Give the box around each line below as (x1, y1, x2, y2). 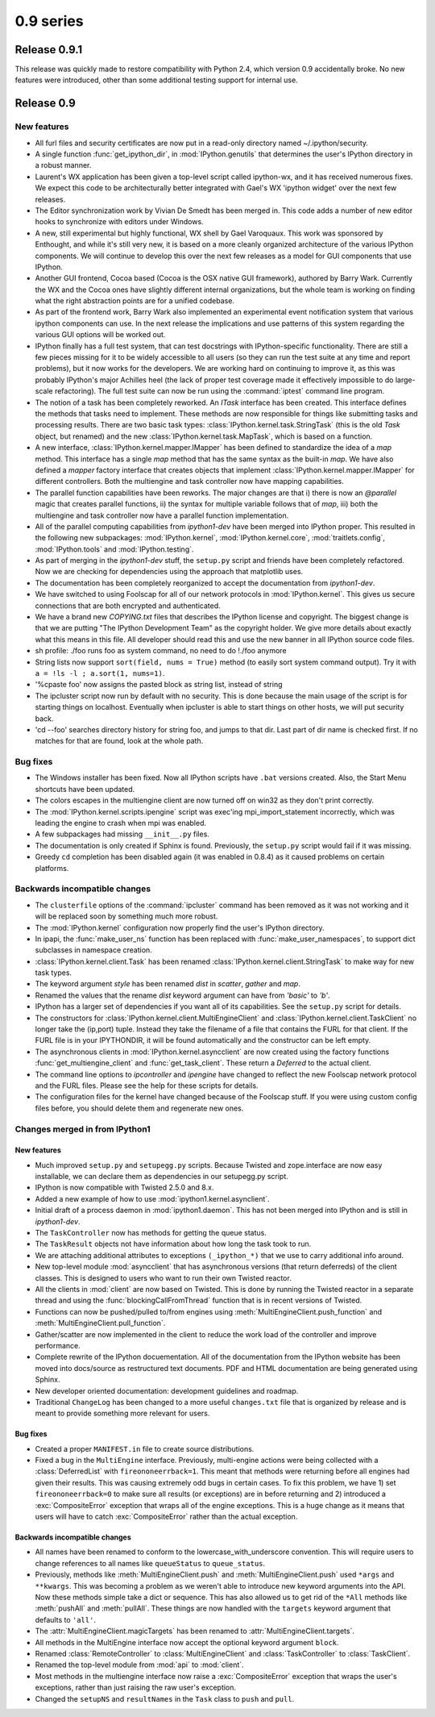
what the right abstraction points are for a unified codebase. (35, 296, 235, 306)
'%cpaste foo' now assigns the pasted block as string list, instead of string (35, 680, 283, 690)
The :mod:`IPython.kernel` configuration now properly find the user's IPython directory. (35, 923, 325, 932)
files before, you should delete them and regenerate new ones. (35, 1103, 244, 1113)
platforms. (35, 863, 69, 873)
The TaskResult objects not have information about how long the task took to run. (35, 1239, 312, 1249)
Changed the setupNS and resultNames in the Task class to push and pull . (35, 1694, 295, 1703)
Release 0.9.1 (14, 43, 83, 56)
